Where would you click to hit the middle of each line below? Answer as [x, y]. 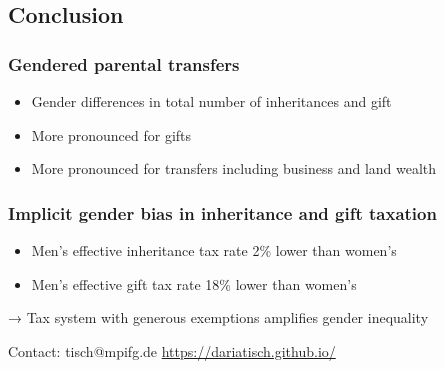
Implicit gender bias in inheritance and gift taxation [222, 212]
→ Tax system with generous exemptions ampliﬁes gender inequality [218, 317]
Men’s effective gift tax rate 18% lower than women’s [194, 283]
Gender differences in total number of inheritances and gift [211, 101]
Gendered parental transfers [124, 63]
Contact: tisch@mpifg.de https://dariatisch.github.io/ [172, 350]
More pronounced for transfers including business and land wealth [234, 168]
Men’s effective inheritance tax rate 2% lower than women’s [214, 250]
